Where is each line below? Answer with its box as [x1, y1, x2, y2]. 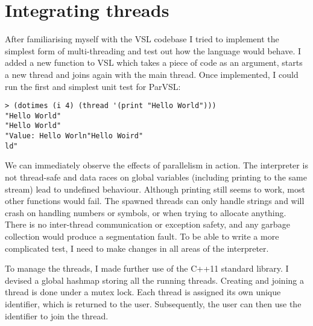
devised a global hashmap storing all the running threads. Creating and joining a [5, 273, 304, 286]
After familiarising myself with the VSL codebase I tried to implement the [5, 33, 279, 45]
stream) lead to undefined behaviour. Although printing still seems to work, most [5, 182, 305, 195]
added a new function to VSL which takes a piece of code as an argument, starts [5, 56, 303, 69]
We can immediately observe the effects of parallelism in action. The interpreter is [5, 159, 308, 171]
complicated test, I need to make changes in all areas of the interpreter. [5, 241, 269, 254]
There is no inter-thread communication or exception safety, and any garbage [5, 218, 290, 231]
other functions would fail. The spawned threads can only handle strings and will [5, 194, 305, 207]
